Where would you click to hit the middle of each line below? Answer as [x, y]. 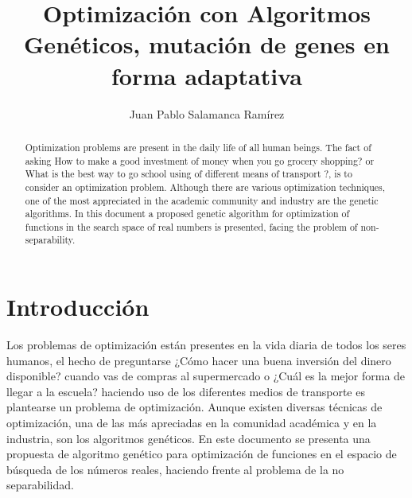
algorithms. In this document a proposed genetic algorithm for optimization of [187, 214]
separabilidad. [40, 485]
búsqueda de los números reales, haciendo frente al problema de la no [175, 469]
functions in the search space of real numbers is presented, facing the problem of [191, 226]
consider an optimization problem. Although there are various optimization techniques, [205, 187]
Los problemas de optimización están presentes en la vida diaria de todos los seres [206, 345]
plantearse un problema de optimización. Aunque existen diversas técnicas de [194, 407]
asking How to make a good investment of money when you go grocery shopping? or [200, 160]
